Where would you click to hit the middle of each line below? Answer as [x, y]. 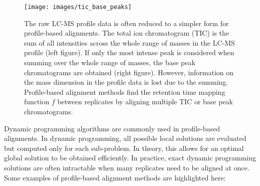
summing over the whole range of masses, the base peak [110, 62]
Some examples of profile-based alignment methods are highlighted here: [115, 177]
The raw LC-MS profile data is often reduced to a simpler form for [126, 23]
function [37, 102]
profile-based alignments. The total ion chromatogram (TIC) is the [127, 33]
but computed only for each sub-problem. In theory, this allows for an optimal [124, 148]
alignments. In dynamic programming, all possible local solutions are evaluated [125, 138]
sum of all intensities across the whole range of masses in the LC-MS [129, 42]
